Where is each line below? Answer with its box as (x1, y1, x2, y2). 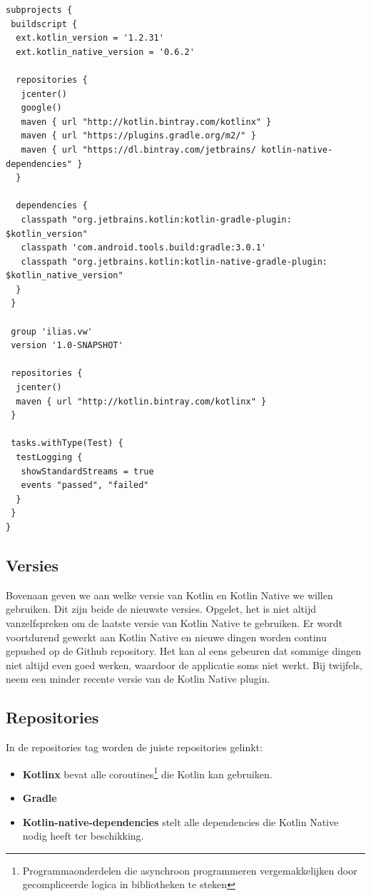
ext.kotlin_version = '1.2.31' (16, 33, 164, 44)
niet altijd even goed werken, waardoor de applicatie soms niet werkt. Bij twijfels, (6, 657, 362, 672)
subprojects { (6, 5, 73, 15)
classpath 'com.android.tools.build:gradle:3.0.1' (21, 243, 267, 253)
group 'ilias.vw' (11, 326, 93, 337)
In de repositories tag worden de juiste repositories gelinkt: (6, 740, 263, 755)
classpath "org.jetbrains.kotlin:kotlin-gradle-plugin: (21, 214, 292, 225)
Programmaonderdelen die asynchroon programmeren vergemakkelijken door (22, 862, 357, 877)
